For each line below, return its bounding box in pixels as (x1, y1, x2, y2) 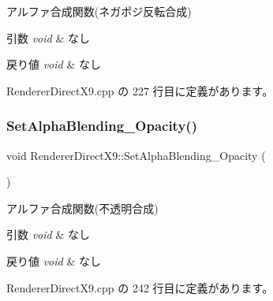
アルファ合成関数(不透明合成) (6, 199, 159, 216)
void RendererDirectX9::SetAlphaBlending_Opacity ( (6, 147, 266, 163)
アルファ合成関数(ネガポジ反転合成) (6, 3, 192, 19)
